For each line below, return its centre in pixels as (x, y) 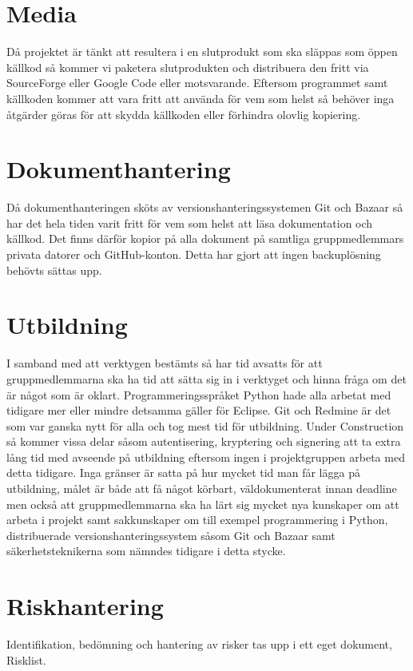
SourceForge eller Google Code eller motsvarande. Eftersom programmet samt (197, 83)
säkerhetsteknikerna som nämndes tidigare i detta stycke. (146, 551)
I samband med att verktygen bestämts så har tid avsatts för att (165, 363)
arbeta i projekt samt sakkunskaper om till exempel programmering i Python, (197, 520)
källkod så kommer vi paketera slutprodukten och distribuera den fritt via (188, 67)
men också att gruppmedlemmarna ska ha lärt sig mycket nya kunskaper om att (203, 504)
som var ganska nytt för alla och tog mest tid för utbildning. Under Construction (205, 425)
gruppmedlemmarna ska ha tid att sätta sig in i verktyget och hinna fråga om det (206, 378)
